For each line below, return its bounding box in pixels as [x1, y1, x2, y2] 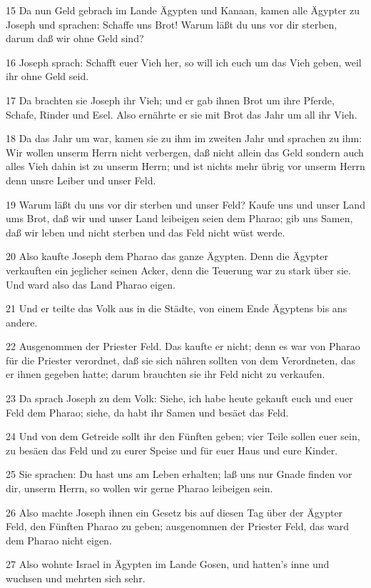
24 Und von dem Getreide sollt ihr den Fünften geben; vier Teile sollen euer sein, [6, 429, 360, 444]
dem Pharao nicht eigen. [6, 532, 112, 547]
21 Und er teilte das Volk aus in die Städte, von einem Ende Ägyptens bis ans [6, 301, 347, 316]
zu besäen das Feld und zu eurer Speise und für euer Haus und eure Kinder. [6, 442, 338, 457]
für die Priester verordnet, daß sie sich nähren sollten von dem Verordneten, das [6, 352, 356, 367]
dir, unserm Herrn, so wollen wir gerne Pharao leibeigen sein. [6, 481, 273, 496]
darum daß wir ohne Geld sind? [6, 31, 144, 46]
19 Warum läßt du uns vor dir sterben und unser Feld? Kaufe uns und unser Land [6, 196, 365, 211]
